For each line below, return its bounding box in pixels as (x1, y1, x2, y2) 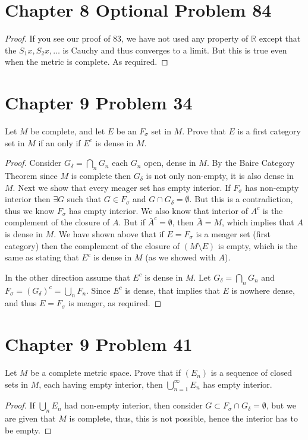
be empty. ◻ (5, 423, 52, 436)
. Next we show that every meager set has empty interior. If (12, 181, 231, 193)
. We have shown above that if (54, 227, 164, 240)
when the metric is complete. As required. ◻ (5, 55, 168, 68)
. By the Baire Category (206, 156, 295, 169)
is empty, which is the (218, 239, 298, 252)
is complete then (71, 169, 131, 182)
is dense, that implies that (125, 284, 220, 296)
